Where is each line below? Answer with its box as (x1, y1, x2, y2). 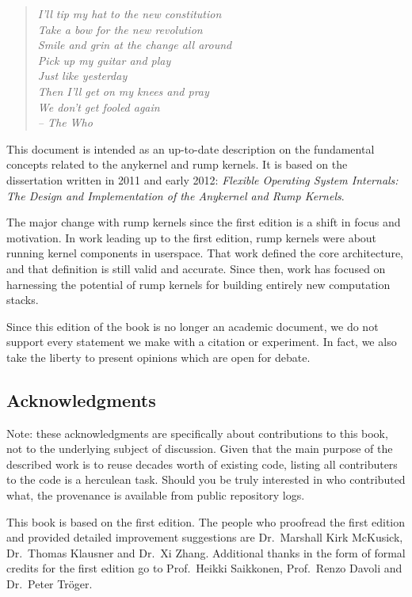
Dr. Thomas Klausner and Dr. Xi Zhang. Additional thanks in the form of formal (6, 544, 406, 561)
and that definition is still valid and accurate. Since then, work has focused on (6, 260, 386, 276)
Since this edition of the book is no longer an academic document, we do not (6, 318, 379, 334)
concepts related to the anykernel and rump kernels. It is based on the (6, 156, 348, 173)
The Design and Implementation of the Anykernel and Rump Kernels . (6, 187, 345, 203)
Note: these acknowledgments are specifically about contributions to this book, (6, 424, 388, 441)
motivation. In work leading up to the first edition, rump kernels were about (6, 229, 377, 245)
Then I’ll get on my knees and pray (37, 82, 209, 99)
